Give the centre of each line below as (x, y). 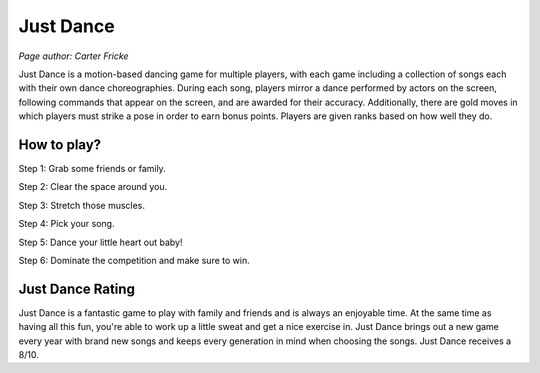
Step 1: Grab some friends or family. (92, 169)
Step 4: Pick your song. (66, 224)
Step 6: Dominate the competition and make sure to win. (134, 260)
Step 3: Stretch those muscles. (81, 205)
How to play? (60, 144)
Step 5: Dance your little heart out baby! (101, 242)
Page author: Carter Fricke (73, 56)
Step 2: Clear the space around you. (93, 187)
